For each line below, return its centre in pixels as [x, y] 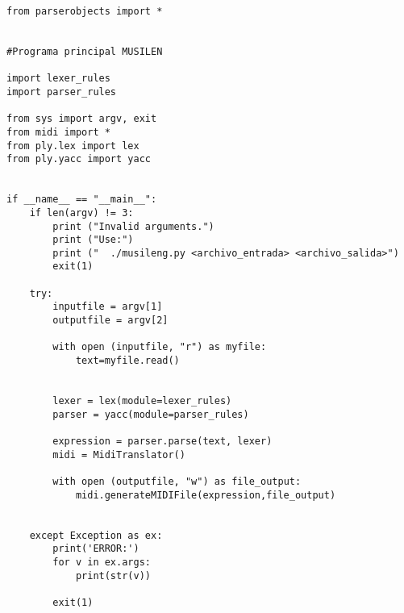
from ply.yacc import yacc [79, 159]
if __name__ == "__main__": [82, 200]
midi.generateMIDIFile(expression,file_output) [206, 495]
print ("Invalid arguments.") [133, 226]
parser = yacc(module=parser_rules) [151, 414]
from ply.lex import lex [73, 146]
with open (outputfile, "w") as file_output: [177, 481]
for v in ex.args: [102, 562]
